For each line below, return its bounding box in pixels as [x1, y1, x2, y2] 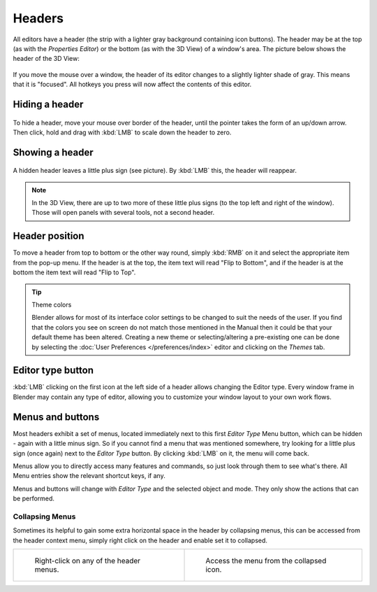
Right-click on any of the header [34, 556, 141, 565]
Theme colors [31, 300, 72, 309]
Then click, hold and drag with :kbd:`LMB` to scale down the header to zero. [13, 128, 232, 136]
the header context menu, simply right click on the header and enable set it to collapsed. [13, 536, 268, 544]
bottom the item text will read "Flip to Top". [13, 268, 136, 276]
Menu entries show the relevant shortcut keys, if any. [13, 472, 165, 480]
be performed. [13, 494, 55, 503]
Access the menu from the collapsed [205, 556, 327, 565]
